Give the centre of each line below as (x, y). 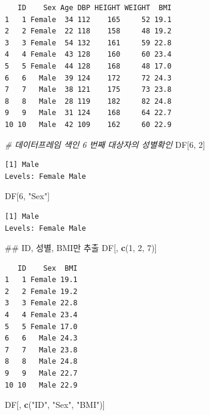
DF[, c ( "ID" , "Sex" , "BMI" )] (55, 405)
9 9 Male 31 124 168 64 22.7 (88, 113)
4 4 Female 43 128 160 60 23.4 (88, 55)
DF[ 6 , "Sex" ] (27, 196)
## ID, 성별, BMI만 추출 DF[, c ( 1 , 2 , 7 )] (81, 248)
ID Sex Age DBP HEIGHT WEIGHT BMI (95, 8)
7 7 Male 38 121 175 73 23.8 (88, 90)
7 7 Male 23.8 (41, 350)
